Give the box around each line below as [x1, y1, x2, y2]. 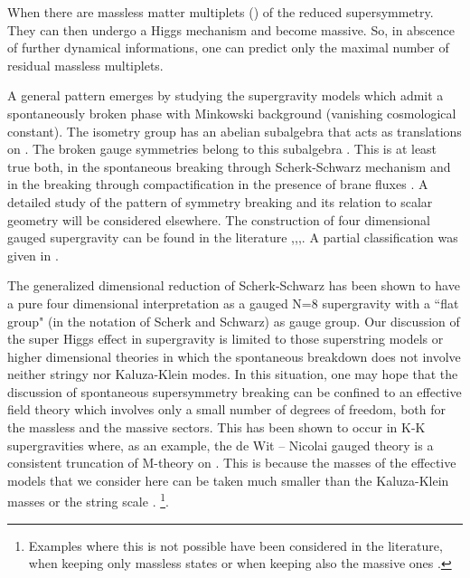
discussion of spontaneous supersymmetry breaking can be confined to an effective [7, 382, 462, 401]
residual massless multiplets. [7, 55, 164, 74]
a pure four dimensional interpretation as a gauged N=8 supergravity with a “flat [7, 293, 459, 312]
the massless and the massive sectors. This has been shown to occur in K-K [7, 418, 426, 437]
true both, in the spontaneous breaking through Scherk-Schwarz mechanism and [7, 156, 451, 175]
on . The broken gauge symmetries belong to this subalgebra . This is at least [7, 139, 437, 158]
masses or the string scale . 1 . [7, 489, 169, 511]
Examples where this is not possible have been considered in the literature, [28, 535, 443, 554]
